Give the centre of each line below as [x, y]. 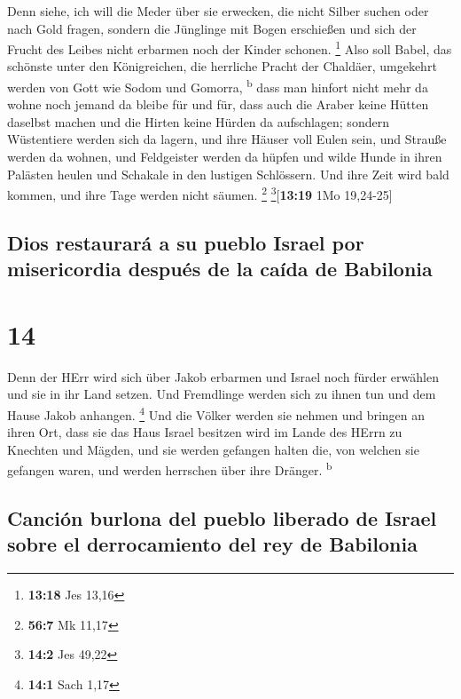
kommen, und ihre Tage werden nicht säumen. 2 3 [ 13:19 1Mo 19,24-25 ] [200, 193]
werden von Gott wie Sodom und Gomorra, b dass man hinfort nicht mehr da [218, 86]
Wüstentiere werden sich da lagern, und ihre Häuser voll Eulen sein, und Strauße [227, 139]
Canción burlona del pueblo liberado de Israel [222, 518]
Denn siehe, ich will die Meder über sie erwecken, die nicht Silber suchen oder [218, 11]
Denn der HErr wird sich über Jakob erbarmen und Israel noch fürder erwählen [223, 376]
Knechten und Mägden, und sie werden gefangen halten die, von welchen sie [213, 449]
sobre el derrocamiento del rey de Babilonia [212, 544]
